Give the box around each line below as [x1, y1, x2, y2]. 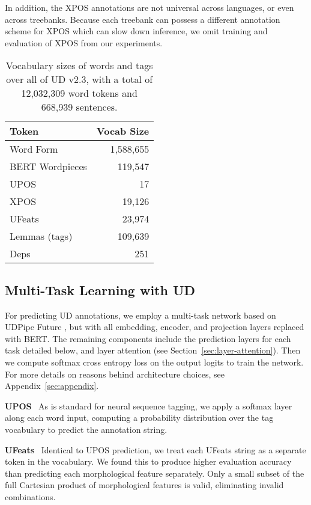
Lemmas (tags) [10, 229, 73, 243]
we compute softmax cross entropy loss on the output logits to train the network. [5, 355, 304, 368]
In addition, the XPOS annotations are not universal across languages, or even [5, 1, 294, 13]
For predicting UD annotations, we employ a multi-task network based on [5, 308, 276, 321]
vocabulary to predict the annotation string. [5, 423, 168, 435]
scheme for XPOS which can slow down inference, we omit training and [5, 25, 268, 37]
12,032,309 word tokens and [21, 86, 137, 100]
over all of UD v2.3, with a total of [6, 72, 153, 87]
